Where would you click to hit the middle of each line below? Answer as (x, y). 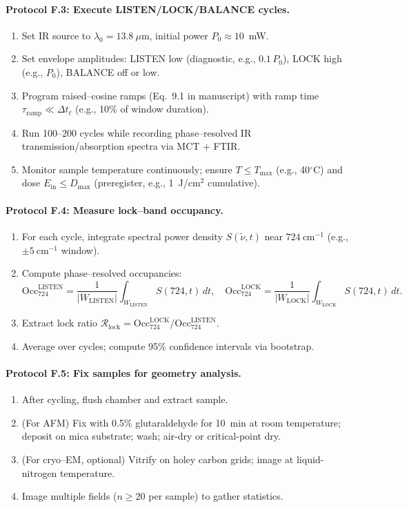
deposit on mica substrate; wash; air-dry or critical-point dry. (151, 436)
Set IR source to (56, 35)
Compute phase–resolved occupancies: (102, 273)
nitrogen (39, 472)
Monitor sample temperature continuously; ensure (127, 169)
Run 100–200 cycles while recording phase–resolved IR (137, 132)
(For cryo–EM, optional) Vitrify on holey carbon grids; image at (158, 459)
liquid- (310, 459)
